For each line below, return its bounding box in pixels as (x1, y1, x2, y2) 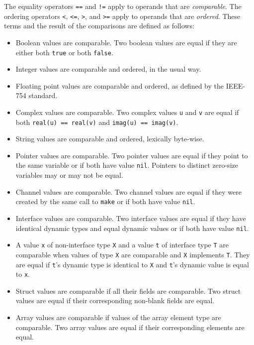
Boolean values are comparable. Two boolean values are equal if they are (15, 37, 237, 47)
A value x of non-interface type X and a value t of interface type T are (15, 239, 229, 250)
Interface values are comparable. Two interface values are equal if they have (15, 213, 246, 223)
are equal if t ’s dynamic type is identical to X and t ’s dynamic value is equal (15, 259, 249, 269)
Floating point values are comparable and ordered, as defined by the (15, 80, 224, 91)
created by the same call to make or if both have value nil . (15, 196, 195, 207)
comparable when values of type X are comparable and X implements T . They (15, 249, 250, 259)
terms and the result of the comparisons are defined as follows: (4, 20, 194, 31)
